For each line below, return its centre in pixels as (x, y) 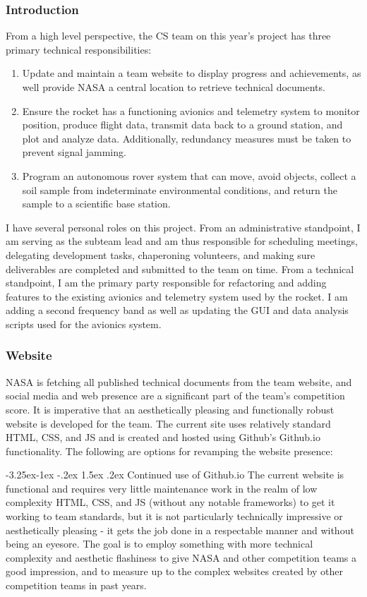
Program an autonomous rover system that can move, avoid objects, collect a (189, 175)
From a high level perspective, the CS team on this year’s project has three (168, 36)
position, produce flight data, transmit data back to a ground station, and (182, 125)
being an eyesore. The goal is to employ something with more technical (160, 544)
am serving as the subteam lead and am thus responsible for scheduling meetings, (182, 241)
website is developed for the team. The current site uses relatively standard (168, 423)
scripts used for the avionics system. (84, 324)
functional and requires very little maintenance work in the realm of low (162, 488)
